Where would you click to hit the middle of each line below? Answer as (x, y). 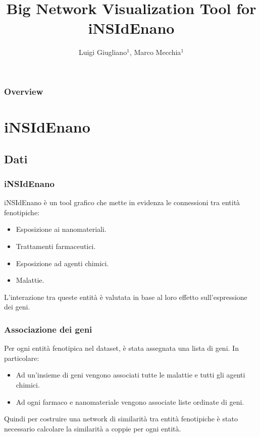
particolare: (22, 358)
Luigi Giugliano (103, 52)
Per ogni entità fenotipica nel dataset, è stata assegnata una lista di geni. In (121, 348)
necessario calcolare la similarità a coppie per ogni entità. (93, 428)
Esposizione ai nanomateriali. (61, 229)
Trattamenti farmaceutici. (56, 246)
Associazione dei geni (48, 329)
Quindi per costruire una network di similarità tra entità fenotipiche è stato (121, 419)
